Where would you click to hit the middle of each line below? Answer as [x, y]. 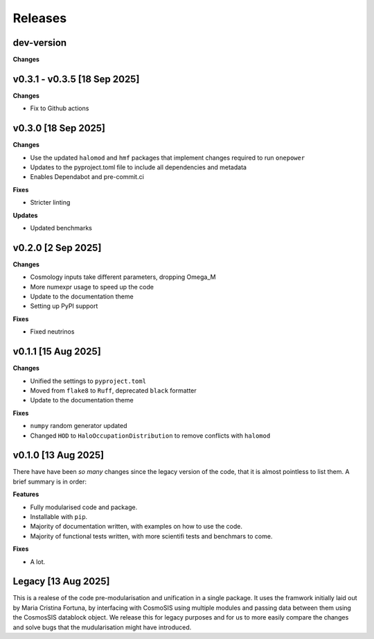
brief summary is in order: [50, 482]
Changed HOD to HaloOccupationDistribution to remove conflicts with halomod [150, 435]
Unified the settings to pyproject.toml [88, 381]
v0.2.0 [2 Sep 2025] [57, 247]
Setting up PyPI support [64, 306]
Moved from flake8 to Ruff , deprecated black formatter [113, 390]
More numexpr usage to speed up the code [92, 287]
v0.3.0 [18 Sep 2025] [59, 128]
